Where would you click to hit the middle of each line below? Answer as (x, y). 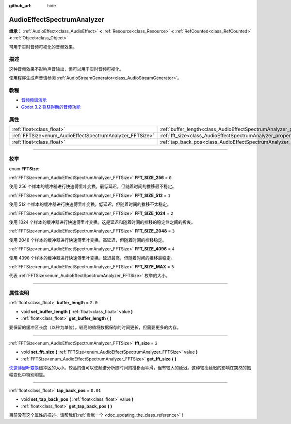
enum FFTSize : (24, 169)
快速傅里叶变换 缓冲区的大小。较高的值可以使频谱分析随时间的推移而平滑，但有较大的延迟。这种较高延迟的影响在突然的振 (130, 368)
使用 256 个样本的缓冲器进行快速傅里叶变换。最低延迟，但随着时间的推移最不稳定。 (93, 186)
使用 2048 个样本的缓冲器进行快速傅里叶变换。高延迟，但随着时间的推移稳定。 (88, 240)
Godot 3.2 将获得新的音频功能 (51, 107)
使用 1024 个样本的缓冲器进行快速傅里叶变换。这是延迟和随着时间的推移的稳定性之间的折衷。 (102, 222)
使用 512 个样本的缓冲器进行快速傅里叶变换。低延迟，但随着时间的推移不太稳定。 (90, 204)
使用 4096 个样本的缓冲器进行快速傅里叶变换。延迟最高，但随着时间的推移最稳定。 (92, 258)
